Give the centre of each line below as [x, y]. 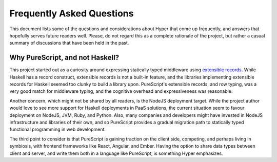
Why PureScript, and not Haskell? [64, 58]
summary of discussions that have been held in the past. [69, 43]
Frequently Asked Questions [72, 13]
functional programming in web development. [58, 129]
